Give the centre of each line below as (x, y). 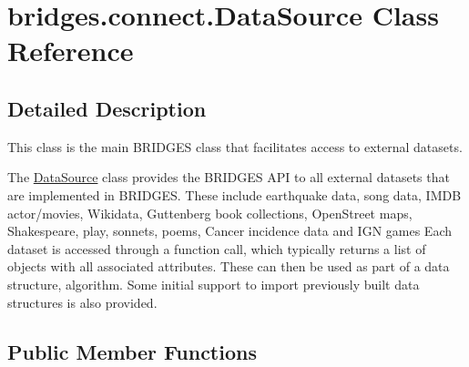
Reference (71, 51)
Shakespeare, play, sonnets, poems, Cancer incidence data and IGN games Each (230, 231)
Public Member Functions (132, 351)
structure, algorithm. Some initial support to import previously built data (214, 284)
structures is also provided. (82, 302)
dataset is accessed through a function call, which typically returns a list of (217, 248)
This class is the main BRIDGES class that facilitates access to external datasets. (235, 146)
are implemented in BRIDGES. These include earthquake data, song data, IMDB (234, 194)
